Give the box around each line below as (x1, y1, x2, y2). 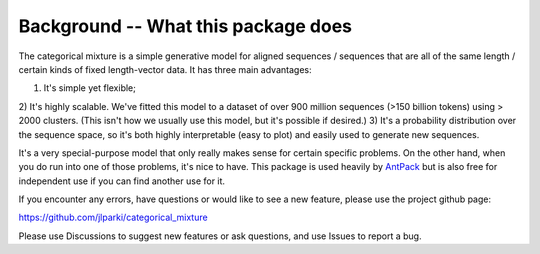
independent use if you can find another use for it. (18, 175, 225, 187)
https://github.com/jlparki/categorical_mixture (18, 211, 209, 224)
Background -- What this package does (18, 15, 353, 37)
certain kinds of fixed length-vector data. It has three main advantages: (18, 63, 312, 75)
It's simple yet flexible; (43, 82, 137, 94)
